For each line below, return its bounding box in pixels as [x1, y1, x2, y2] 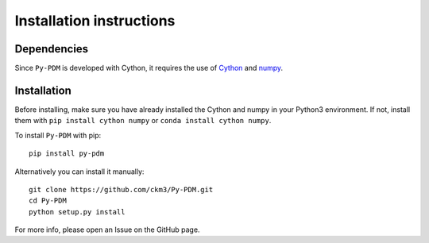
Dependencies [14, 42, 89, 56]
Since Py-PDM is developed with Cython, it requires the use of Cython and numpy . [14, 64, 284, 73]
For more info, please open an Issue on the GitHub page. [14, 225, 200, 234]
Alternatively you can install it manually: [14, 167, 145, 176]
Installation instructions [14, 12, 176, 29]
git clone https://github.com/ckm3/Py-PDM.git [29, 185, 214, 194]
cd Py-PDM [29, 196, 67, 206]
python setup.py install [29, 207, 126, 216]
